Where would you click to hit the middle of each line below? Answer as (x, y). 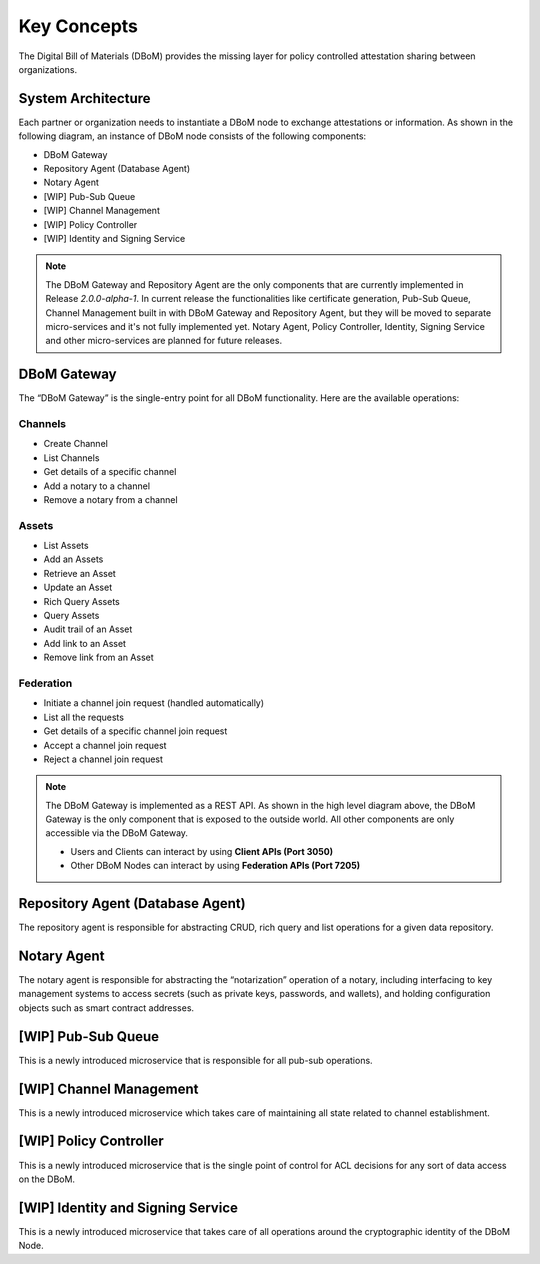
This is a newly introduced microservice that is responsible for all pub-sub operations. (196, 1060)
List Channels (71, 457)
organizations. (48, 69)
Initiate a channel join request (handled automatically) (154, 703)
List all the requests (84, 717)
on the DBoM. (46, 1179)
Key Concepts (78, 26)
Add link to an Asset (85, 643)
